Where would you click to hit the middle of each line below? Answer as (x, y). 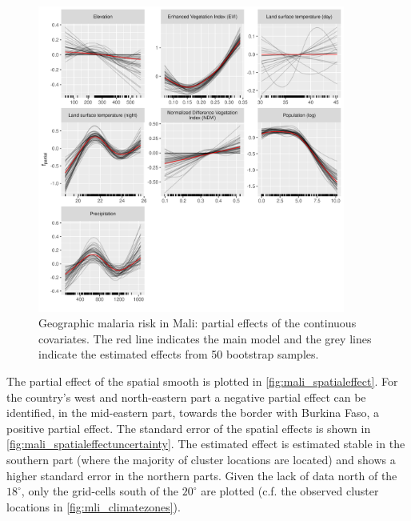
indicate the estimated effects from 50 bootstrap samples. (179, 354)
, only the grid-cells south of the (100, 491)
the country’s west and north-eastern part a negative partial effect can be (186, 397)
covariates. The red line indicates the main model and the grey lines (205, 338)
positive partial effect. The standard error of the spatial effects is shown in (189, 428)
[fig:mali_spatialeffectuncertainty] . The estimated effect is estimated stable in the (206, 444)
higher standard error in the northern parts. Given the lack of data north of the (202, 475)
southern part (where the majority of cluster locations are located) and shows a (201, 459)
